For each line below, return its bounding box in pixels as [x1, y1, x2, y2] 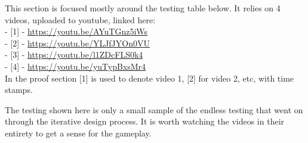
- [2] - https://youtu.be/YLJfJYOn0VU [5, 36, 150, 49]
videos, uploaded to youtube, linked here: [5, 13, 156, 26]
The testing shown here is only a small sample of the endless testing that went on [5, 103, 303, 116]
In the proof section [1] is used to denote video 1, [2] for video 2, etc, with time [5, 71, 294, 84]
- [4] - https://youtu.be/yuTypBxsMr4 [5, 60, 146, 72]
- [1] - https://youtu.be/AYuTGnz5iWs [5, 25, 148, 38]
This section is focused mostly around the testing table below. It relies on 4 [5, 2, 281, 14]
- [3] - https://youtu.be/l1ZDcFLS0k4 [5, 48, 143, 61]
